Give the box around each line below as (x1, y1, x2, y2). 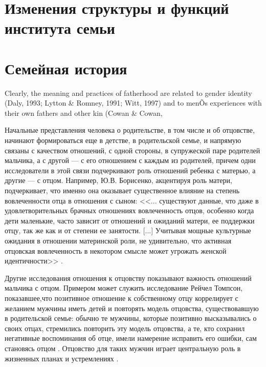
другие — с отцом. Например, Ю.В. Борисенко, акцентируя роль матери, (5, 175, 232, 186)
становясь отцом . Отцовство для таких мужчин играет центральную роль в (5, 342, 241, 353)
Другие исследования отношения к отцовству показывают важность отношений (5, 272, 252, 283)
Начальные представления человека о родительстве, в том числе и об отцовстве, (5, 125, 255, 135)
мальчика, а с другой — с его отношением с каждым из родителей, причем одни (5, 155, 256, 166)
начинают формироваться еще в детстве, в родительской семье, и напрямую (5, 135, 241, 146)
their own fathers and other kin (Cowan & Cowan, (5, 107, 163, 118)
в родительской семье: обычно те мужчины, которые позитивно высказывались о (5, 313, 257, 323)
